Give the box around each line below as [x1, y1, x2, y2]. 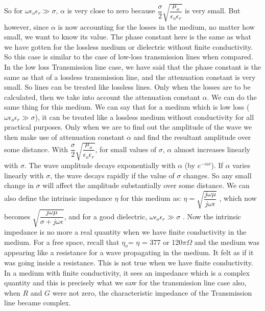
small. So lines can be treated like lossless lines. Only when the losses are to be [4, 81, 251, 92]
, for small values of [95, 143, 157, 154]
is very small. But [185, 5, 240, 16]
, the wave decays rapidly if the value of [50, 170, 175, 180]
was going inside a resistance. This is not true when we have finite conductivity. [4, 257, 253, 268]
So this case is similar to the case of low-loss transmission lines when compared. [4, 51, 253, 62]
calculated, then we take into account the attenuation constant [4, 91, 200, 102]
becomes [4, 211, 31, 221]
